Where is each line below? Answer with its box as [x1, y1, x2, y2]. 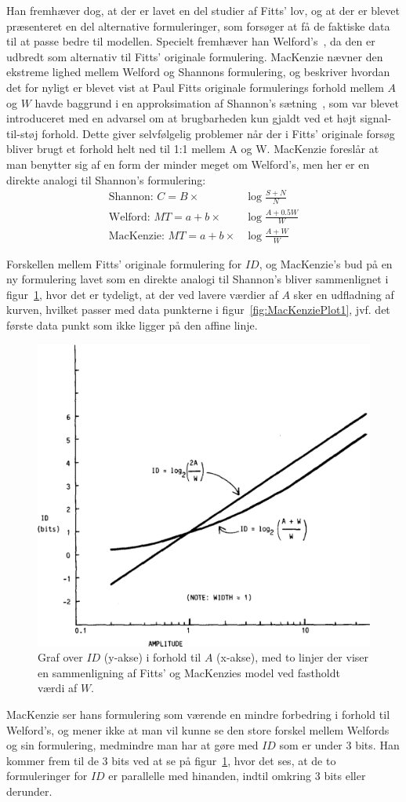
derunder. [6, 783, 53, 800]
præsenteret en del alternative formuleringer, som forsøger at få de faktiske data [6, 17, 390, 34]
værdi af [38, 680, 78, 696]
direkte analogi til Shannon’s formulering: [6, 171, 206, 188]
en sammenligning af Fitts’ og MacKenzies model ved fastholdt [38, 664, 340, 680]
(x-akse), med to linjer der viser [216, 649, 368, 665]
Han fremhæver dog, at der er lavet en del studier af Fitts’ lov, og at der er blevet [6, 2, 400, 18]
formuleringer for [6, 767, 88, 784]
